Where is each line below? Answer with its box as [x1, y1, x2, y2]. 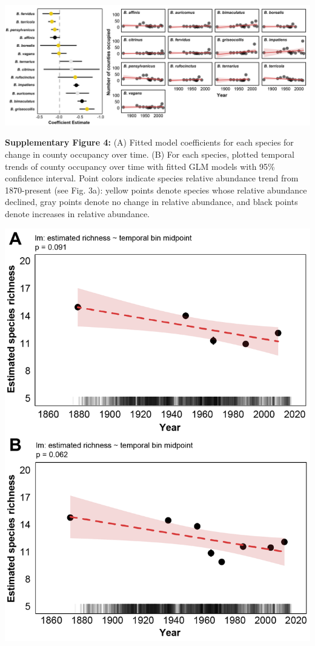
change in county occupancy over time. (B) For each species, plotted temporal [5, 148, 294, 161]
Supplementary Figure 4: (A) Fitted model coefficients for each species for [5, 136, 294, 149]
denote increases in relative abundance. [5, 207, 150, 220]
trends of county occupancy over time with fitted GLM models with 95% [5, 160, 275, 172]
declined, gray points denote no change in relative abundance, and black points [5, 195, 298, 208]
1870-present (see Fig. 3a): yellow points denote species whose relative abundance [5, 183, 307, 196]
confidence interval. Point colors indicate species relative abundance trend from [5, 172, 299, 184]
